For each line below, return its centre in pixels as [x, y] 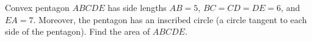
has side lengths [137, 7]
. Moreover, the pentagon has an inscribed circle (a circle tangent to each [170, 19]
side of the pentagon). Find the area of [78, 31]
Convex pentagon [37, 7]
